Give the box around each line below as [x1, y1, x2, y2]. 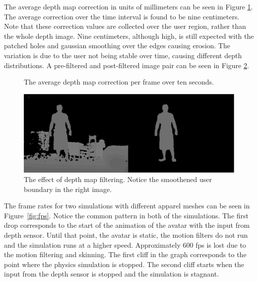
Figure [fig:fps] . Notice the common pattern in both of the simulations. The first [4, 210, 249, 220]
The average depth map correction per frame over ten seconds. [24, 77, 214, 87]
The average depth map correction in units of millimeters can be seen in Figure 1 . [4, 1, 253, 11]
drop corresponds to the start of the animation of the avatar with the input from [4, 220, 250, 230]
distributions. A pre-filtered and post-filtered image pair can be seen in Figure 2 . [4, 60, 249, 70]
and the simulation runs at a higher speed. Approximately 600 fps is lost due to [4, 239, 246, 250]
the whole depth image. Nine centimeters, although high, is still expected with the [4, 30, 254, 41]
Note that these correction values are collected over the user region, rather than [4, 21, 246, 31]
